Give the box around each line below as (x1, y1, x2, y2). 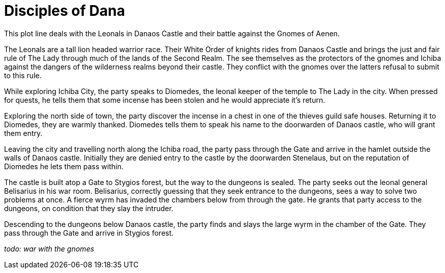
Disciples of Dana (4, 2, 125, 19)
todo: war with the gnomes (4, 244, 94, 253)
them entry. (4, 128, 43, 138)
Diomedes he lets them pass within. (4, 162, 123, 171)
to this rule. (4, 71, 42, 80)
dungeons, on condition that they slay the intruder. (4, 203, 174, 213)
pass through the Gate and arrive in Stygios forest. (4, 228, 174, 237)
